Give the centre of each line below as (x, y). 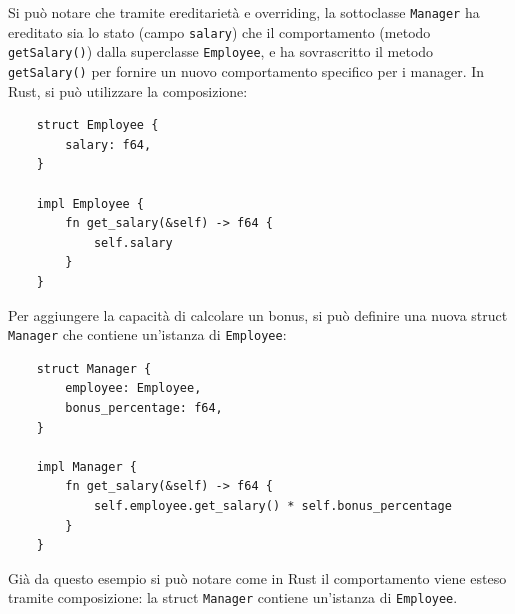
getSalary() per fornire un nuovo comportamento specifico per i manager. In (246, 70)
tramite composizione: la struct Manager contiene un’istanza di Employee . (233, 597)
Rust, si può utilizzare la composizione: (128, 90)
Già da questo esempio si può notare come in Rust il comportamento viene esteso (257, 577)
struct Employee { (97, 125)
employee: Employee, (133, 388)
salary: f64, (108, 144)
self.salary (133, 242)
